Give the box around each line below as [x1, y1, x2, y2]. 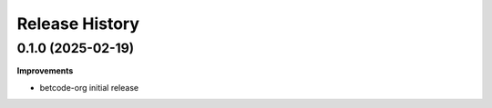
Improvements [16, 65, 74, 76]
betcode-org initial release [39, 82, 139, 93]
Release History [16, 14, 140, 34]
